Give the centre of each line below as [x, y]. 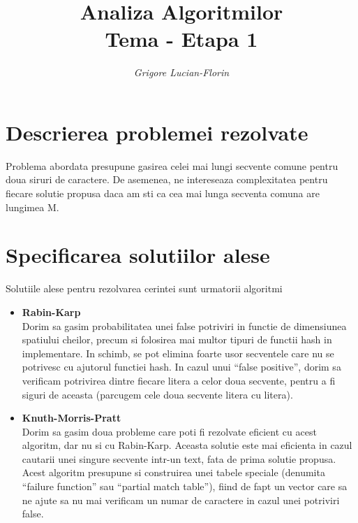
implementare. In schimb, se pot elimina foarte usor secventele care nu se [178, 353]
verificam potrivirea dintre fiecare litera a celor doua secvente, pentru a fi [179, 380]
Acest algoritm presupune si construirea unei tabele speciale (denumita [173, 472]
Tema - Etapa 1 [181, 39]
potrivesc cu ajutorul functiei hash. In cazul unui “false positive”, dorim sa [181, 367]
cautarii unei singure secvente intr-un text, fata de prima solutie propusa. [179, 458]
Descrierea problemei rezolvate [157, 132]
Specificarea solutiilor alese [138, 255]
